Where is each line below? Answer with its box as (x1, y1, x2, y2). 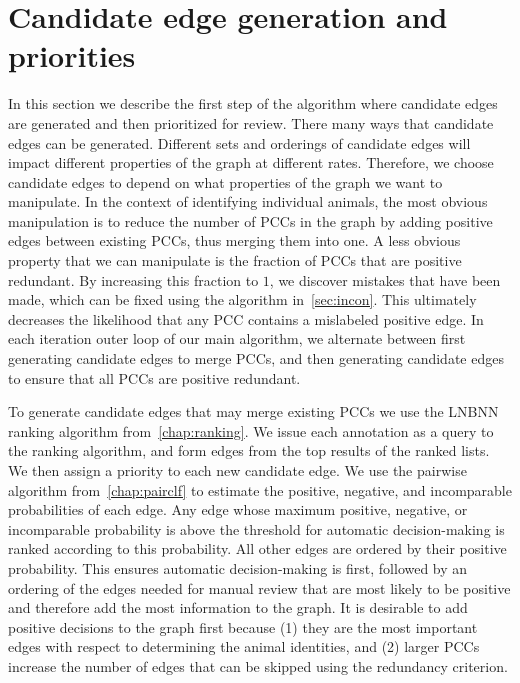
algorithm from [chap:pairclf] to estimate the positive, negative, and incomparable (8, 479, 512, 500)
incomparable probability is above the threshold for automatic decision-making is (8, 518, 505, 539)
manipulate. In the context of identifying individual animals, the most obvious (8, 191, 488, 212)
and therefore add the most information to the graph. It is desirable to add (8, 597, 468, 618)
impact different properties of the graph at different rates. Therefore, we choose (8, 152, 494, 173)
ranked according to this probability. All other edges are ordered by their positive (8, 538, 507, 559)
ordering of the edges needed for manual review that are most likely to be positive (8, 577, 511, 598)
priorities (8, 35, 136, 76)
